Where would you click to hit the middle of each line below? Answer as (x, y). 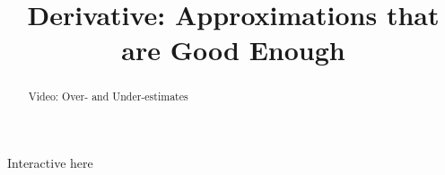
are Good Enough (233, 50)
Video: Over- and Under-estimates (108, 96)
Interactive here (50, 163)
